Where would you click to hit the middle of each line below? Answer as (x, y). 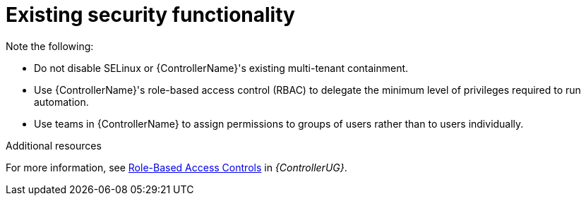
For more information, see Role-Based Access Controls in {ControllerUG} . (177, 167)
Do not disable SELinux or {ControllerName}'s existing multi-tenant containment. (221, 68)
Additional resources (54, 145)
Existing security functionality (150, 15)
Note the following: (50, 46)
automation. (61, 102)
